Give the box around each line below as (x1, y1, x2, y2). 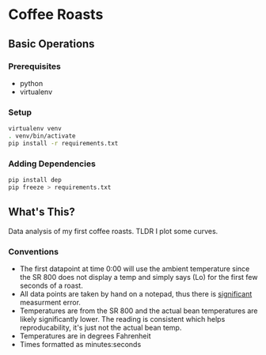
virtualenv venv (8, 125, 62, 133)
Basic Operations (8, 37, 95, 51)
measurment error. (19, 297, 82, 307)
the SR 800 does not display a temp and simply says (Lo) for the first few (19, 272, 258, 281)
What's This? (8, 206, 75, 219)
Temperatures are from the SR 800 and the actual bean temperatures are (19, 306, 259, 315)
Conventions (8, 246, 59, 257)
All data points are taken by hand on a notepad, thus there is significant (19, 289, 253, 298)
